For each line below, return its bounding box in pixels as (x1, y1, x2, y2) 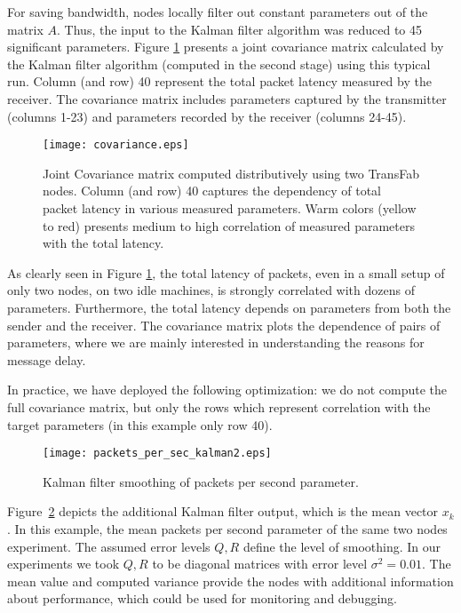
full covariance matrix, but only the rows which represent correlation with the (7, 397, 431, 416)
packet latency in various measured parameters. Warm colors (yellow (43, 199, 417, 217)
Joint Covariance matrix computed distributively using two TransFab (43, 163, 419, 182)
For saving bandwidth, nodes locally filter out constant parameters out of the (7, 3, 428, 20)
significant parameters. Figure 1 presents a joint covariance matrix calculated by (7, 37, 444, 56)
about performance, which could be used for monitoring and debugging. (7, 589, 397, 608)
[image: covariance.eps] (43, 139, 189, 152)
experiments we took (7, 554, 120, 573)
